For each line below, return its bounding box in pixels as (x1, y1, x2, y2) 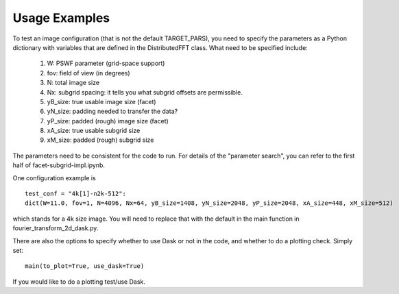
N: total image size (47, 79, 99, 87)
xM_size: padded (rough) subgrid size (47, 136, 154, 144)
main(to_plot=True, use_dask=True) (25, 262, 145, 270)
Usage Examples (12, 10, 110, 25)
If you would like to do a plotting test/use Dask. (12, 278, 145, 286)
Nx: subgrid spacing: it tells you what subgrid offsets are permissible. (47, 88, 243, 96)
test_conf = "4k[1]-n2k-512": (25, 190, 127, 198)
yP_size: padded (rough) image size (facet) (47, 117, 169, 125)
